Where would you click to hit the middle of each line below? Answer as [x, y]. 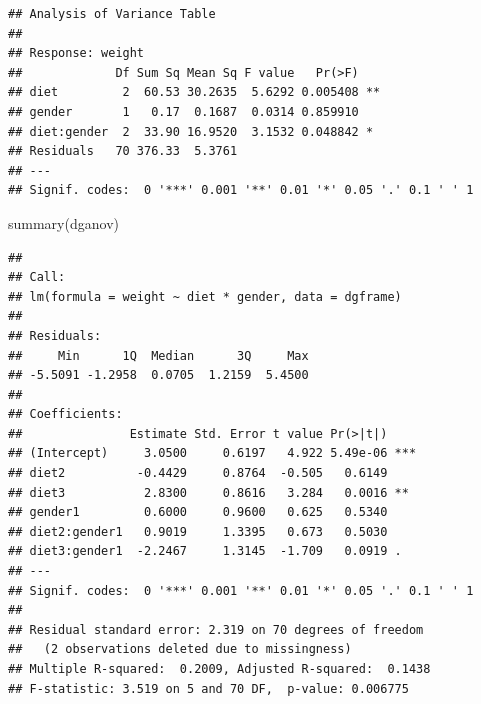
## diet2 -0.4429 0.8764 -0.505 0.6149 [198, 473]
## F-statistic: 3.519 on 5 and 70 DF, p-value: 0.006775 [208, 688]
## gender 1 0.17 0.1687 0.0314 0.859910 [183, 111]
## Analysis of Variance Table [112, 14]
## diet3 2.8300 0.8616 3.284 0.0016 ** [208, 492]
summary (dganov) [63, 222]
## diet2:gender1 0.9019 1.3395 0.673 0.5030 [198, 531]
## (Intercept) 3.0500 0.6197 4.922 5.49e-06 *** [212, 453]
